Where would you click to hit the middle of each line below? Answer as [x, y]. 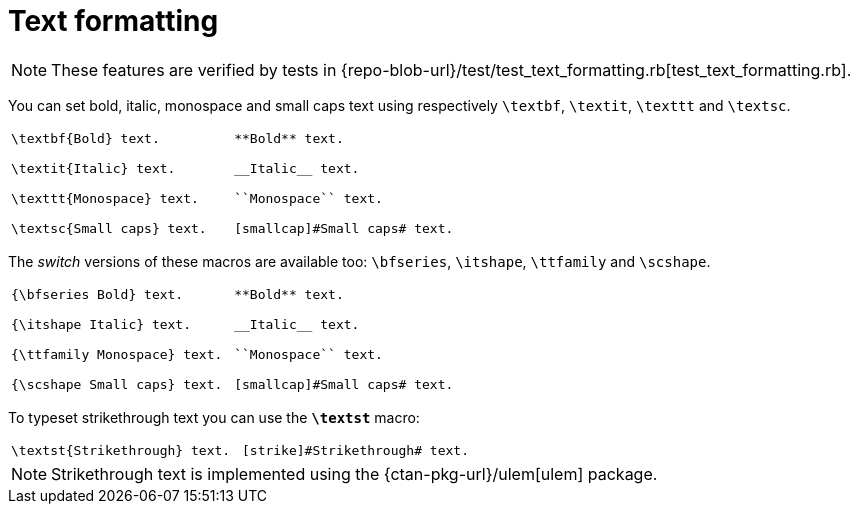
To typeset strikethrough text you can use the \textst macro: [214, 417]
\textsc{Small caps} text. [109, 228]
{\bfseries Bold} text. [97, 294]
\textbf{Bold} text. [85, 138]
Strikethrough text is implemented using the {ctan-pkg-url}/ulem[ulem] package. [354, 473]
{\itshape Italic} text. [101, 324]
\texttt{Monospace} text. [105, 198]
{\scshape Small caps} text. [117, 384]
